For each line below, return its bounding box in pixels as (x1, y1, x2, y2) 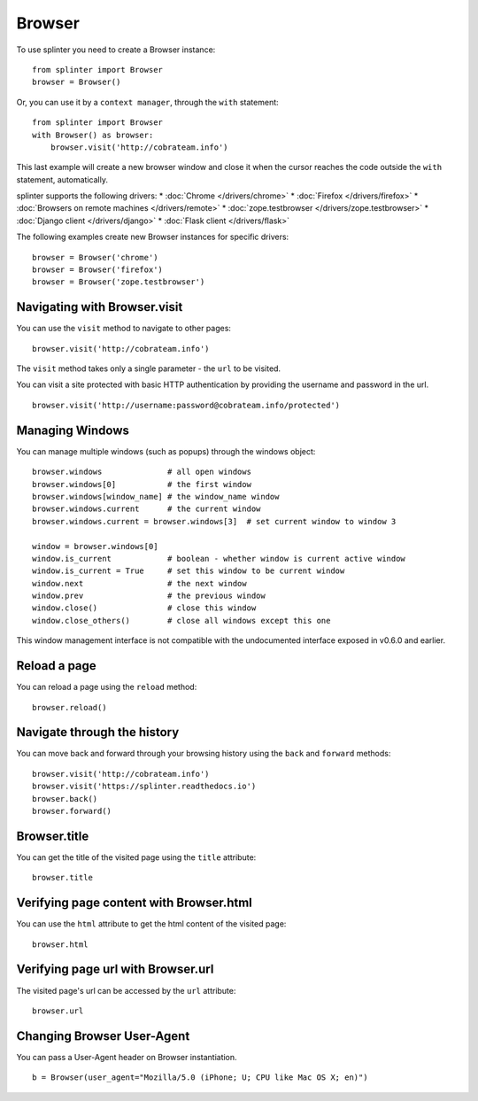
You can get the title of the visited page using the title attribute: (16, 851, 257, 863)
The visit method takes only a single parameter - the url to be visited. (16, 363, 281, 374)
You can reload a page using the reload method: (16, 682, 197, 693)
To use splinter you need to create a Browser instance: (16, 44, 216, 55)
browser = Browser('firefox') (32, 265, 164, 275)
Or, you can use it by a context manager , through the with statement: (16, 97, 279, 107)
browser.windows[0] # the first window (32, 479, 252, 489)
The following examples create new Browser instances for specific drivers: (16, 231, 289, 243)
